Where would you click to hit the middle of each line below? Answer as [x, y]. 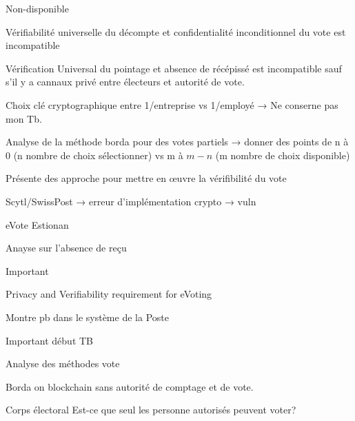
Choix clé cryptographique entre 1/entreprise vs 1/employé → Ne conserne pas [172, 104]
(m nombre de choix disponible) [283, 155]
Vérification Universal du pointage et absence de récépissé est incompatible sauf [174, 68]
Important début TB [50, 340]
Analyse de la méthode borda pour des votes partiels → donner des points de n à [177, 142]
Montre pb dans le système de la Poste [87, 317]
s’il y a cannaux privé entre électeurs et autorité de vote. [125, 82]
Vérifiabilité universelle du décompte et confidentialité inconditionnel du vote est [176, 31]
